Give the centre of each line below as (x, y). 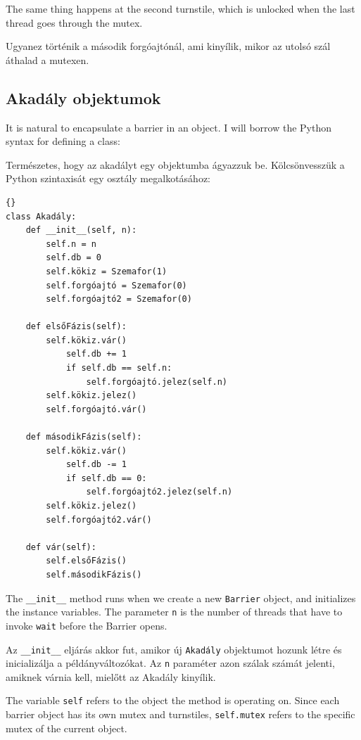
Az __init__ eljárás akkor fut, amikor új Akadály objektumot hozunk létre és (174, 649)
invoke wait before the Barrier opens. (87, 625)
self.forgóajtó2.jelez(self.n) (159, 492)
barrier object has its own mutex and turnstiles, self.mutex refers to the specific (180, 714)
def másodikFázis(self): (84, 437)
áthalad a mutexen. (47, 59)
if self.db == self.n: (119, 368)
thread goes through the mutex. (74, 22)
